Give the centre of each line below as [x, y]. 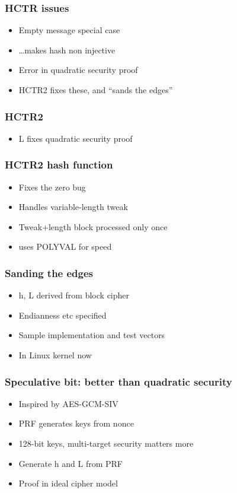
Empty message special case [69, 30]
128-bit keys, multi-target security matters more [106, 443]
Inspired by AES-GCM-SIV [68, 403]
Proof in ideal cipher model [68, 483]
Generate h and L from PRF [71, 463]
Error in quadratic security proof [78, 70]
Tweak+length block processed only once [93, 226]
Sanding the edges [49, 273]
